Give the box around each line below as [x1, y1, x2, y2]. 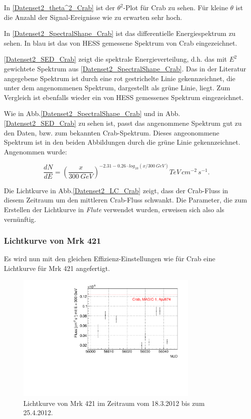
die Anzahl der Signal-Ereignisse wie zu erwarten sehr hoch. [4, 12, 182, 22]
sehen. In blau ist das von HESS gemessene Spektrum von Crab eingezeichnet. [4, 37, 237, 48]
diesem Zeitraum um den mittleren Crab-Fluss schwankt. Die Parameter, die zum [4, 195, 247, 205]
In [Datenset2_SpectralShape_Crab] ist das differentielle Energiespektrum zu [4, 28, 236, 38]
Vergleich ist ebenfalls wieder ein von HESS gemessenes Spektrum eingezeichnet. [4, 92, 244, 102]
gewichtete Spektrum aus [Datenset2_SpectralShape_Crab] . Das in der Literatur [4, 63, 247, 73]
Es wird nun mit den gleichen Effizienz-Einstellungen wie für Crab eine [4, 253, 215, 264]
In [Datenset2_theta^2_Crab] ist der [4, 2, 115, 12]
